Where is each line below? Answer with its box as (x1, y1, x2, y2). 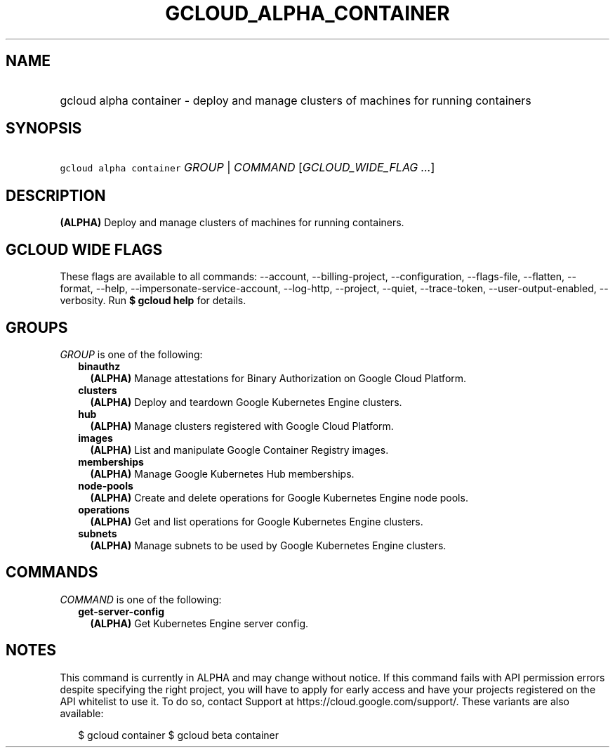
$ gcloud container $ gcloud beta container (78, 728, 279, 741)
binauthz (78, 360, 121, 372)
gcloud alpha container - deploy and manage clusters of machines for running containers (60, 93, 531, 107)
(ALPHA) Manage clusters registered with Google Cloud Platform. (90, 419, 394, 432)
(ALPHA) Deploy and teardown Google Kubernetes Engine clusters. (90, 395, 402, 408)
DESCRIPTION (6, 186, 106, 204)
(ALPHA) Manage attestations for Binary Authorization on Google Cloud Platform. (90, 372, 467, 384)
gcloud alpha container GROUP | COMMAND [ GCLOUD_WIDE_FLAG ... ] (60, 160, 435, 175)
